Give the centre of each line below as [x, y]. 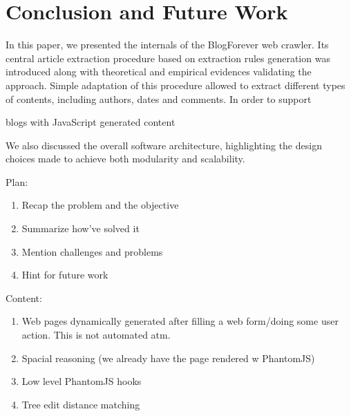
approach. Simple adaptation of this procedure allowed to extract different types [175, 85]
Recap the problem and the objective [100, 205]
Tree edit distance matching [81, 404]
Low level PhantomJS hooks [82, 381]
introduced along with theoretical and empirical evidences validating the [159, 72]
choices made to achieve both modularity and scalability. [125, 159]
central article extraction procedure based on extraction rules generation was [168, 58]
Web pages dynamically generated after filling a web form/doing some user [180, 321]
